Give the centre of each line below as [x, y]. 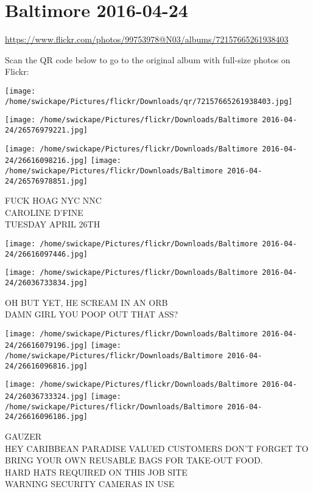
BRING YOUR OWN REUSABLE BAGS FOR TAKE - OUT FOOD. [134, 460]
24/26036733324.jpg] [47, 397]
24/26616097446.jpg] [47, 254]
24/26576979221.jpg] [47, 130]
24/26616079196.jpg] [47, 346]
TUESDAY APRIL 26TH [53, 224]
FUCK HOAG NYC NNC [53, 200]
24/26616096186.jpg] [47, 417]
